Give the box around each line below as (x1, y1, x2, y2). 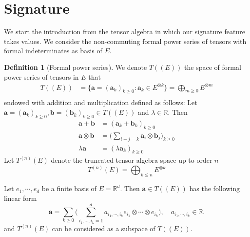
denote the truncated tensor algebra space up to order (51, 155, 212, 165)
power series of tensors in (4, 71, 79, 82)
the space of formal (184, 62, 241, 72)
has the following (189, 183, 240, 194)
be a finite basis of (41, 183, 96, 194)
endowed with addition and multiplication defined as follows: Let (4, 97, 197, 108)
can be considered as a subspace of (52, 223, 155, 233)
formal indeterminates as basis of (4, 45, 102, 56)
